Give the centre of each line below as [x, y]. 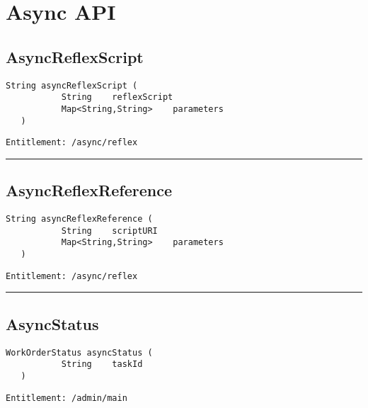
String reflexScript [117, 97]
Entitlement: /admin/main [67, 398]
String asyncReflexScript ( [72, 85]
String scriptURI [109, 231]
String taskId [102, 364]
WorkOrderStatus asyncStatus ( [79, 352]
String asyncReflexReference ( [79, 219]
